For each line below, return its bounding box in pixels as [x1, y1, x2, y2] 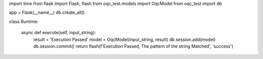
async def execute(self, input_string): [21, 30, 96, 36]
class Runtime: [9, 19, 38, 24]
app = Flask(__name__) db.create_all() [9, 10, 85, 16]
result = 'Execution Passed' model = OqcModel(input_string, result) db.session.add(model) [33, 37, 216, 42]
